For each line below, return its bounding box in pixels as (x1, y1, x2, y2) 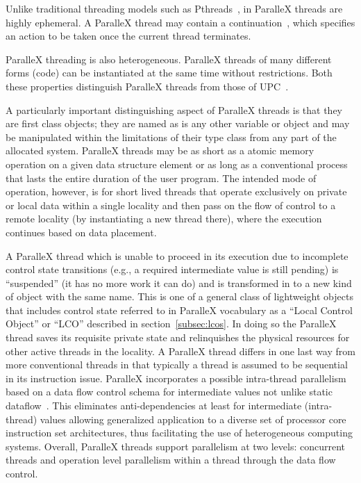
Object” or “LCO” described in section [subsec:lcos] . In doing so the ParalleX (6, 316, 337, 331)
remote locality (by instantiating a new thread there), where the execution (6, 211, 322, 226)
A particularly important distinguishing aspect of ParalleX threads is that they (6, 102, 343, 117)
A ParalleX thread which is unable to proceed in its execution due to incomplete (6, 248, 349, 263)
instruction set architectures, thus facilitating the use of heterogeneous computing (6, 425, 353, 440)
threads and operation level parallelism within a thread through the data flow (6, 452, 336, 467)
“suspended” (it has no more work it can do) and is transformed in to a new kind (6, 275, 352, 290)
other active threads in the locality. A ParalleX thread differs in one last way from (6, 343, 355, 358)
